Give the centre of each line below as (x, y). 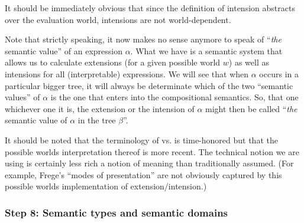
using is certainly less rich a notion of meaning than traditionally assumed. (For (149, 163)
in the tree (97, 120)
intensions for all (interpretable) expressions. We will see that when (127, 73)
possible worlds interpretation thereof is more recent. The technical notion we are (152, 151)
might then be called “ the (251, 108)
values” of (22, 97)
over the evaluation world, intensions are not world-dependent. (118, 19)
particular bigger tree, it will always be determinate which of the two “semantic (149, 85)
